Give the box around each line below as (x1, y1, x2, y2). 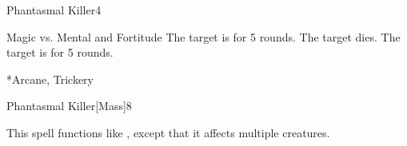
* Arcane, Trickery (6, 70, 94, 87)
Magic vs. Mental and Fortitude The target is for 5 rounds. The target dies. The (6, 28, 401, 45)
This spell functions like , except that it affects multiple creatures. (6, 124, 330, 140)
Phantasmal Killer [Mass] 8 (6, 97, 132, 114)
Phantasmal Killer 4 (6, 2, 102, 18)
